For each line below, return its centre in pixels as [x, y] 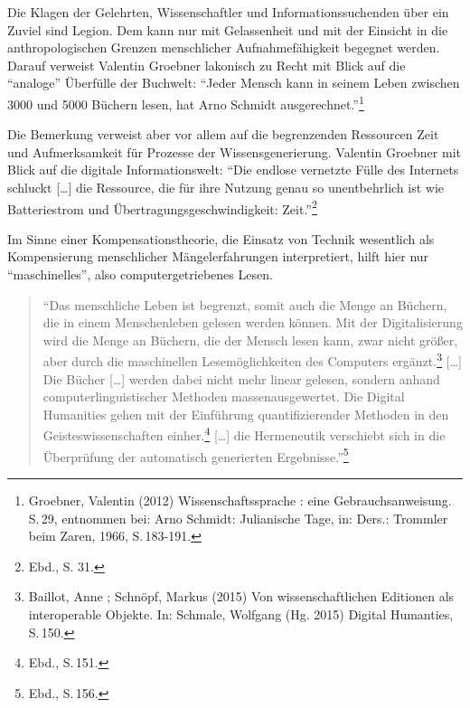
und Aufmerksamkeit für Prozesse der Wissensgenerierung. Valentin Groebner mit [234, 151]
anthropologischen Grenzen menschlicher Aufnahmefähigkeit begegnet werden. [224, 47]
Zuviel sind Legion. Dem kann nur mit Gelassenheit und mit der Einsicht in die [228, 29]
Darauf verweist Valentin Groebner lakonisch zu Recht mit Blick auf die [207, 65]
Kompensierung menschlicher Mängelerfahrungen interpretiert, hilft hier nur [218, 256]
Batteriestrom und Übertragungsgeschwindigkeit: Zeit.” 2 [162, 207]
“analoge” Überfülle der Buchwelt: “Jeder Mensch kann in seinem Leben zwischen [234, 83]
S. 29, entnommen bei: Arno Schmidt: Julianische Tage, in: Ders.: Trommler [238, 518]
